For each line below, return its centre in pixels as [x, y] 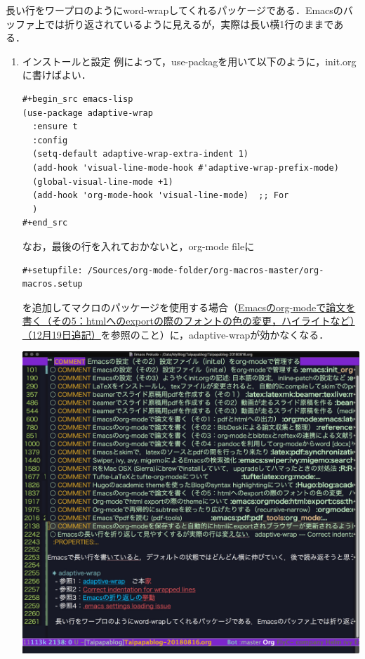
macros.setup [52, 284]
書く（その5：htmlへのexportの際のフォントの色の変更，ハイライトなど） [188, 321]
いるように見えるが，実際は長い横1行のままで [228, 24]
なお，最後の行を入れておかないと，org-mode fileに [138, 246]
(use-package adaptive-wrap [87, 113]
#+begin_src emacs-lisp [78, 99]
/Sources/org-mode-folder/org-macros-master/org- [206, 270]
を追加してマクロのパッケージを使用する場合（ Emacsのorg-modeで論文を [189, 307]
